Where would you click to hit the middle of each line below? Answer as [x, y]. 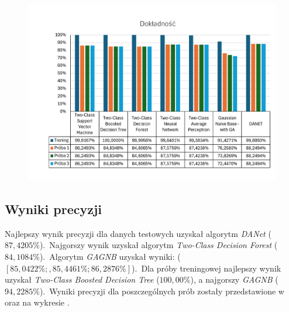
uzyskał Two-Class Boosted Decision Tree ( [82, 279]
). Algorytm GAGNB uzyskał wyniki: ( [110, 257]
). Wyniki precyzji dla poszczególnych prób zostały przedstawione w [162, 291]
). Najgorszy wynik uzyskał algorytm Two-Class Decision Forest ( [159, 245]
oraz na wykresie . [37, 302]
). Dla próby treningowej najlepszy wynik [207, 268]
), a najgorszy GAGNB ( [234, 279]
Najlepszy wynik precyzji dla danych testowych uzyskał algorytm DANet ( [138, 233]
